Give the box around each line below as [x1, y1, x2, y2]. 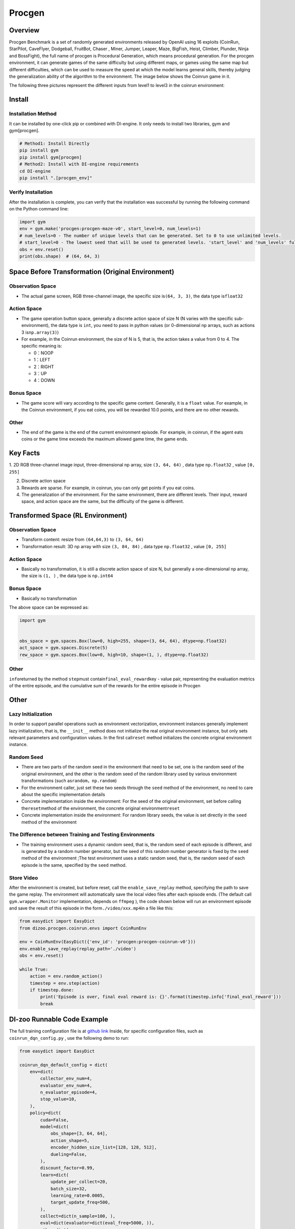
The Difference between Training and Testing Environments [9, 831, 155, 838]
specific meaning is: [21, 343, 62, 349]
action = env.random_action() [29, 973, 103, 979]
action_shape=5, [50, 1138, 90, 1143]
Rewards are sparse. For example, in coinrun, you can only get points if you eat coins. [21, 485, 195, 491]
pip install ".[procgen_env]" [19, 175, 92, 180]
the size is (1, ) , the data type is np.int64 [21, 573, 113, 579]
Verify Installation [9, 189, 53, 196]
